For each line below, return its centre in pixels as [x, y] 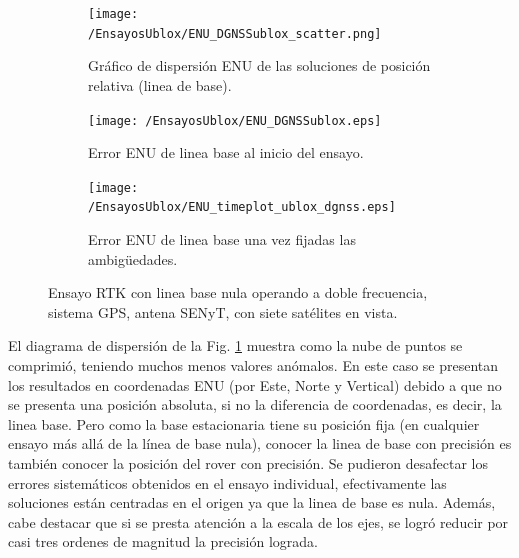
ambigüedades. [133, 258]
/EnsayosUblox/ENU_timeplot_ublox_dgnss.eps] [242, 207]
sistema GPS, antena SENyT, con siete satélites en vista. [223, 311]
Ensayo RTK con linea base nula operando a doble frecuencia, [238, 292]
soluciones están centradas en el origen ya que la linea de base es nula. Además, [252, 502]
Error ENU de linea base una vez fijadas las [222, 239]
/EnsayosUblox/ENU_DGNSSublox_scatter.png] [235, 33]
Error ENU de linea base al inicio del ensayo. [226, 152]
